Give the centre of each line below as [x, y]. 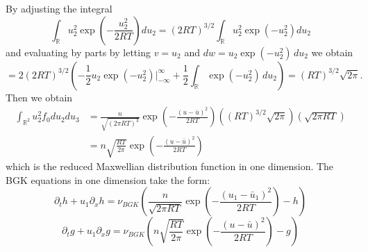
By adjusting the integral [59, 8]
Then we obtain [39, 97]
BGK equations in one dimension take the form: [108, 179]
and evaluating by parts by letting [78, 52]
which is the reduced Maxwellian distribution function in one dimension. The [170, 166]
